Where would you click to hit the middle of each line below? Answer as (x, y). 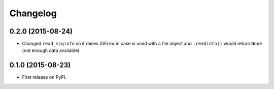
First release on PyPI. (44, 77)
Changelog (33, 13)
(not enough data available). (52, 50)
